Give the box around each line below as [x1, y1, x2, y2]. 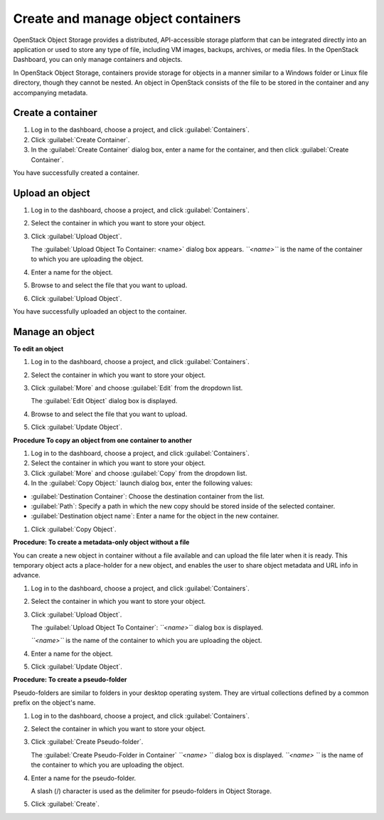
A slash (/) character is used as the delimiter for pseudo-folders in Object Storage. [31, 787, 272, 795]
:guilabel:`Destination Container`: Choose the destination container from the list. [31, 491, 265, 501]
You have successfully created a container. [13, 168, 139, 177]
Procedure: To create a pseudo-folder [13, 676, 127, 684]
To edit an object [13, 344, 64, 353]
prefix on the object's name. [13, 698, 96, 707]
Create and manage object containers [13, 11, 241, 26]
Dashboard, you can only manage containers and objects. [13, 55, 183, 64]
